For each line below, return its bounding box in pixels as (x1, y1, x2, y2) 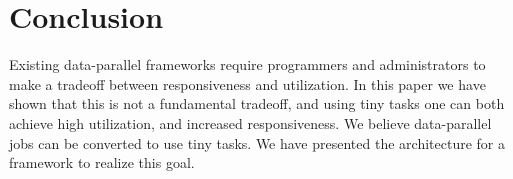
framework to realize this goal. (9, 152, 195, 173)
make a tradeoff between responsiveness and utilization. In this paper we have (9, 73, 486, 94)
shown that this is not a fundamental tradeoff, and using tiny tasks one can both (9, 93, 505, 114)
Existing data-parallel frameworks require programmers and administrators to (9, 54, 486, 75)
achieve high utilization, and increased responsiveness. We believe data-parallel (9, 112, 492, 133)
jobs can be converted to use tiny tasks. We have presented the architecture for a (9, 132, 505, 153)
